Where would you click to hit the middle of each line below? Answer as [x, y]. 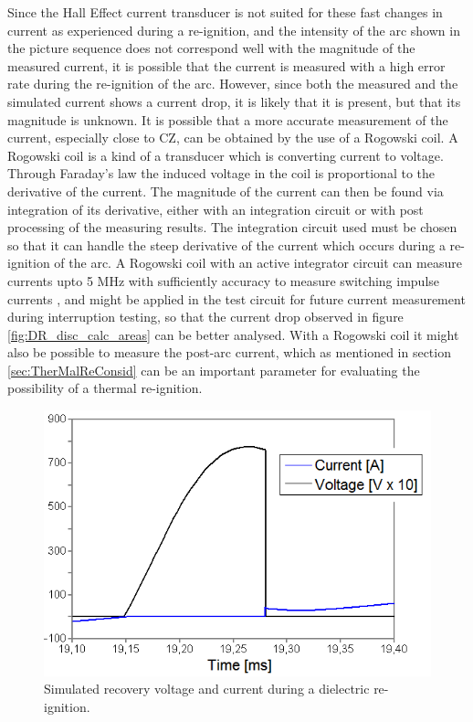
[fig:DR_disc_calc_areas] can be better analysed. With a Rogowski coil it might [233, 334]
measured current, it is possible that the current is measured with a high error [226, 65]
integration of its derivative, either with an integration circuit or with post [215, 209]
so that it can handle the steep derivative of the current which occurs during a [226, 244]
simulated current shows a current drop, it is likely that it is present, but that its [234, 101]
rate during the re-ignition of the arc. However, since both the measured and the [233, 84]
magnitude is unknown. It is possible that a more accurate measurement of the [228, 119]
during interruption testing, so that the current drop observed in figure [205, 317]
